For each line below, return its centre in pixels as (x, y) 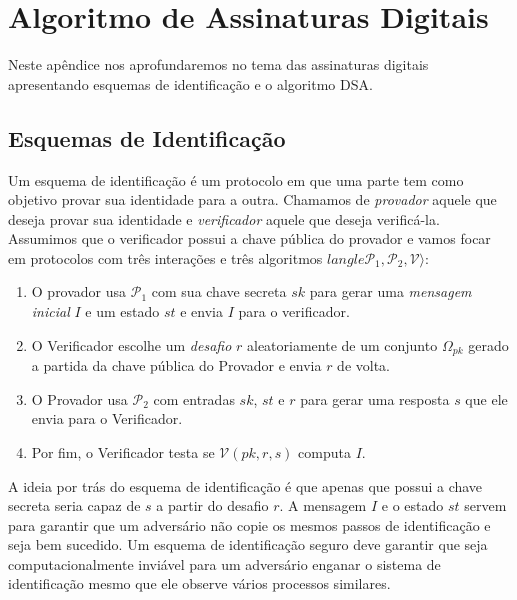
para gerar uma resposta (375, 398)
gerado (488, 344)
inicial (50, 311)
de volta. (364, 365)
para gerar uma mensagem (390, 291)
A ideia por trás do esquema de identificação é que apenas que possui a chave (245, 485)
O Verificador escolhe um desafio (131, 344)
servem (485, 505)
